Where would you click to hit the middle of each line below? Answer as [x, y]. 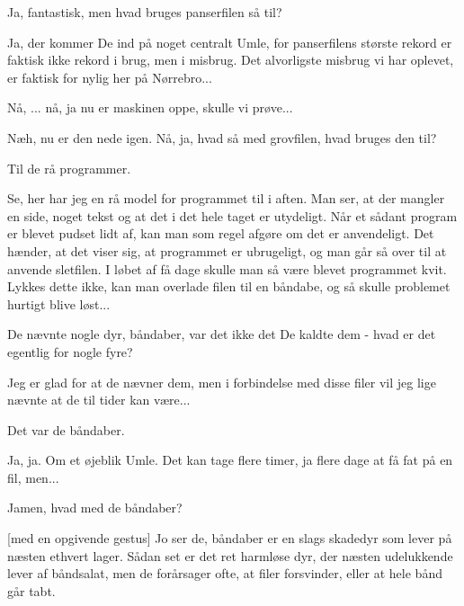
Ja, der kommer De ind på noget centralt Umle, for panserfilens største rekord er [230, 42]
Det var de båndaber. [66, 429]
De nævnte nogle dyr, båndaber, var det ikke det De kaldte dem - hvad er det [222, 334]
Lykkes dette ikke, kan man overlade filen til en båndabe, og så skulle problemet [229, 286]
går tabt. [31, 590]
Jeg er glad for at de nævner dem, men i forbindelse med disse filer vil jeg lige [222, 382]
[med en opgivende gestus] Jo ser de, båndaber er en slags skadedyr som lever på [230, 538]
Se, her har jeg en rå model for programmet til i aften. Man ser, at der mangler [226, 198]
